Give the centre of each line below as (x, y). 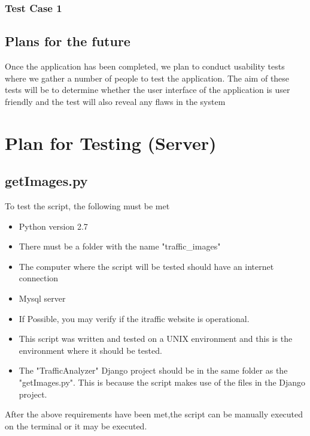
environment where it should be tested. (90, 350)
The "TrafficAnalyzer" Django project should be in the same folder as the (153, 370)
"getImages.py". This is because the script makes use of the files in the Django (162, 382)
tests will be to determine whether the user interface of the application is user (148, 90)
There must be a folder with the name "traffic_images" (120, 246)
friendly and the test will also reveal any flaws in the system (115, 101)
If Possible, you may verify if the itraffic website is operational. (134, 318)
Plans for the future (68, 41)
